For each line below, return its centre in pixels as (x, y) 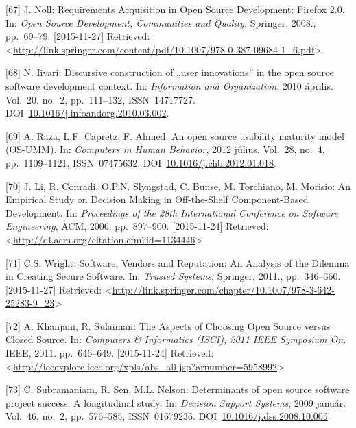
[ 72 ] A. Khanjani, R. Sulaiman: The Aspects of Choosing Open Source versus (168, 325)
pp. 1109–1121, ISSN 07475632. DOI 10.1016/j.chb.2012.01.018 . (141, 162)
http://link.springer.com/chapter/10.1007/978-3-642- (223, 289)
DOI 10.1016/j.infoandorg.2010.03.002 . (87, 113)
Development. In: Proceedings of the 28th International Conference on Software (172, 212)
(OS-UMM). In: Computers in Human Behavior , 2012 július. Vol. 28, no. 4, (165, 149)
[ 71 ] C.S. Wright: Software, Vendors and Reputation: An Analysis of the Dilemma (178, 262)
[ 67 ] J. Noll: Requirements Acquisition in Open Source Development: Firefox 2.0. (175, 9)
